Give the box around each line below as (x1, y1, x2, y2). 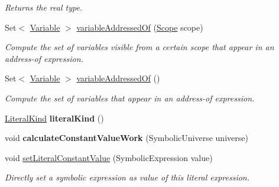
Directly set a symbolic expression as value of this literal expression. (5, 171, 250, 183)
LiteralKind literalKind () (5, 111, 104, 124)
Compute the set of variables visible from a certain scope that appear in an (5, 41, 274, 53)
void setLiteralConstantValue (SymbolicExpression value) (5, 151, 213, 163)
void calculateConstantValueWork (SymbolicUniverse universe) (5, 132, 248, 144)
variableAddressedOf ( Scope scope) (76, 21, 203, 33)
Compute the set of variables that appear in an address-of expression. (5, 91, 255, 104)
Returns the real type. (5, 1, 83, 13)
